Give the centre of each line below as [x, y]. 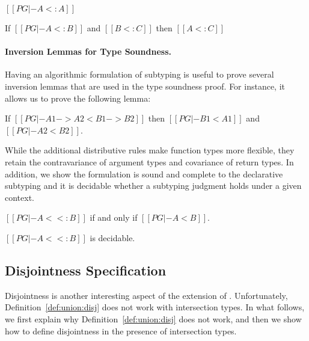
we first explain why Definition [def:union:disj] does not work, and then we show [153, 318]
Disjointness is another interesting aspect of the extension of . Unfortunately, [146, 295]
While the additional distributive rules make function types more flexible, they [150, 150]
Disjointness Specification [86, 270]
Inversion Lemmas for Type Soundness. [88, 51]
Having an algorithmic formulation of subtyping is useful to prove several [139, 74]
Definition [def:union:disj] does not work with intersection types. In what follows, [155, 307]
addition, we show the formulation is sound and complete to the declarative [144, 174]
